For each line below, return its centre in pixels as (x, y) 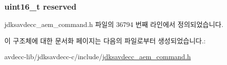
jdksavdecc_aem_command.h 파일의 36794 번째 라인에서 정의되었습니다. (114, 24)
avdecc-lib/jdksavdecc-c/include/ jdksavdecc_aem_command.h (98, 57)
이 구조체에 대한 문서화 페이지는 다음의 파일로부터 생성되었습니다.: (105, 40)
